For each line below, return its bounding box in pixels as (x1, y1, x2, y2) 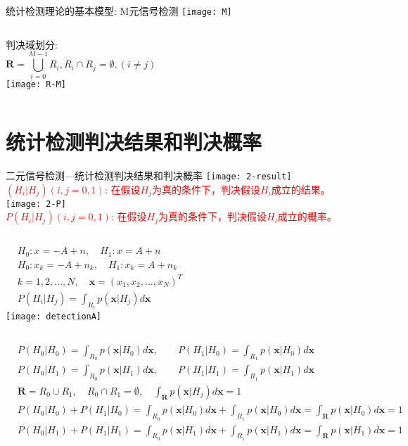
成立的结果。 (271, 181, 331, 196)
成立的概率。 (277, 209, 337, 224)
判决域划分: (6, 37, 58, 51)
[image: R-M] (6, 79, 66, 90)
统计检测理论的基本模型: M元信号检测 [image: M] (6, 4, 232, 18)
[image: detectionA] (6, 312, 102, 322)
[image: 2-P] (6, 198, 66, 209)
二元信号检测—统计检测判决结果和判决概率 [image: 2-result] (6, 168, 292, 183)
